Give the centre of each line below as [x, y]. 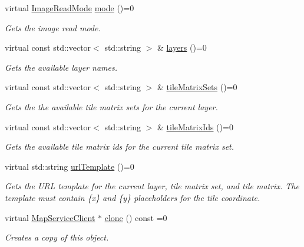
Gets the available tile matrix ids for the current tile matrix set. [120, 146]
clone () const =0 [136, 217]
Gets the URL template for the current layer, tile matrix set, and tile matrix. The [152, 186]
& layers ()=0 [182, 47]
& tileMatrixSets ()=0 [197, 87]
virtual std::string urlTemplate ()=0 [70, 166]
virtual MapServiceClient [50, 217]
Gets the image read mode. [53, 27]
